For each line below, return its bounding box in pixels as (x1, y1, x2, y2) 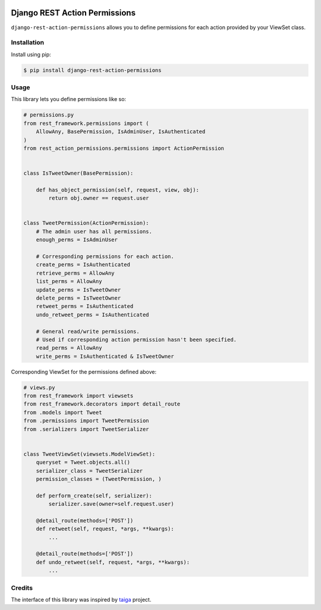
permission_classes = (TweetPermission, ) (36, 476, 162, 482)
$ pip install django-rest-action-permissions (23, 67, 162, 74)
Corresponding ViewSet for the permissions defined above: (11, 368, 157, 375)
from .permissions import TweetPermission (23, 417, 149, 425)
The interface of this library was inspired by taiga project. (11, 596, 152, 603)
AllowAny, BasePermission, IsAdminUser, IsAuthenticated (36, 128, 206, 135)
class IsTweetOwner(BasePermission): (23, 170, 134, 177)
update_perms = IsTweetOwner (36, 286, 121, 293)
